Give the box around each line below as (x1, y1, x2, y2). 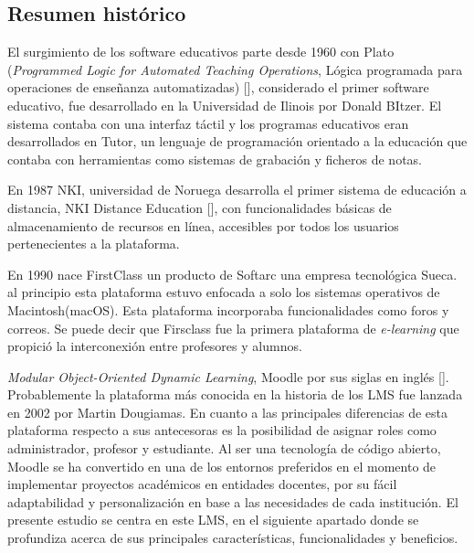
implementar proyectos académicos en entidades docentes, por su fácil (7, 474, 397, 494)
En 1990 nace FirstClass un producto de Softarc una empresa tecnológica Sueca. (7, 264, 458, 283)
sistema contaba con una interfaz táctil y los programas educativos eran (7, 113, 409, 133)
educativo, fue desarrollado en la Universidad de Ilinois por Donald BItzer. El (7, 95, 442, 114)
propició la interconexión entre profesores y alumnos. (7, 336, 302, 356)
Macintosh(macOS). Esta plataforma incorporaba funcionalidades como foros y (7, 300, 449, 319)
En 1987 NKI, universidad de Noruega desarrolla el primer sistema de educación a (7, 180, 467, 199)
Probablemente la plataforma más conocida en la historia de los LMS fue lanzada (7, 385, 463, 404)
